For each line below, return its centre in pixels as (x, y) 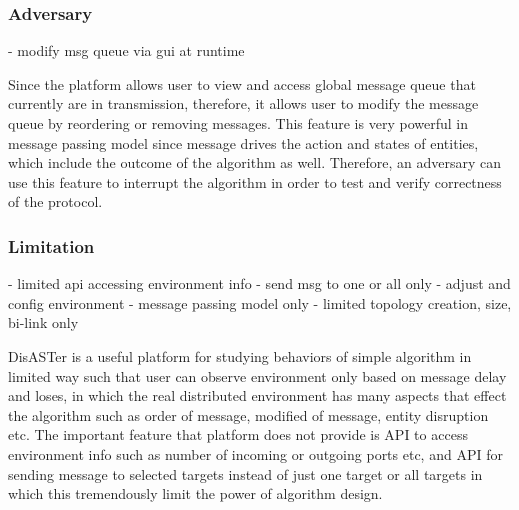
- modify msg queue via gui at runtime (126, 50)
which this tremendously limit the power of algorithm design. (195, 493)
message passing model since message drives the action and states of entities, (243, 142)
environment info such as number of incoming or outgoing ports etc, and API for (255, 453)
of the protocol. (55, 201)
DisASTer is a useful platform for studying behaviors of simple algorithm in (240, 355)
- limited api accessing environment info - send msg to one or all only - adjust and (259, 283)
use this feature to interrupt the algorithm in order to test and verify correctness (255, 181)
